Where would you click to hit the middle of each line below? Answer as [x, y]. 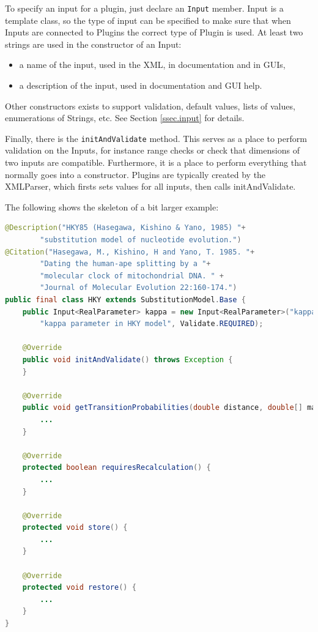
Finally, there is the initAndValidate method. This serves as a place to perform [156, 138]
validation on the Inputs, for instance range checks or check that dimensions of [152, 150]
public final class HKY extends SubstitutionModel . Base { [125, 300]
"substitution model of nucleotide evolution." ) [141, 240]
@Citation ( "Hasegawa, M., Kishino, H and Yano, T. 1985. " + [130, 252]
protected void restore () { [79, 588]
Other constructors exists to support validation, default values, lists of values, [150, 106]
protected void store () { [75, 528]
